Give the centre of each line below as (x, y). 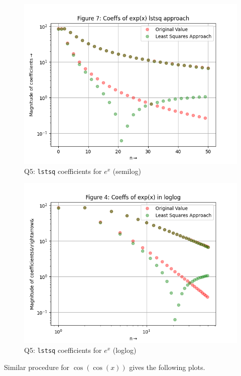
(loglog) (125, 350)
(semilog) (127, 171)
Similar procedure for (37, 367)
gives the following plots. (167, 367)
